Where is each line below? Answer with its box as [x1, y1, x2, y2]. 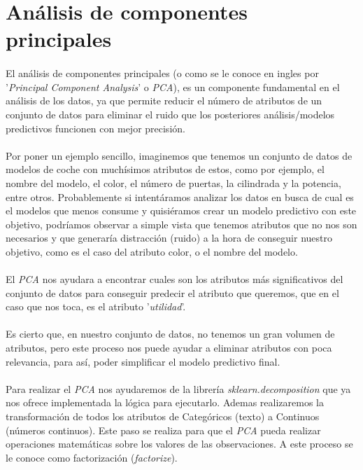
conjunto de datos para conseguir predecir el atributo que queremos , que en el [6, 285, 339, 300]
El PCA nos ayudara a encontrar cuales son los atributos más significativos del [6, 272, 343, 286]
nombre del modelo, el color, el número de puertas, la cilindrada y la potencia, [6, 175, 341, 190]
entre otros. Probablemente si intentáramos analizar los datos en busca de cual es [6, 189, 354, 204]
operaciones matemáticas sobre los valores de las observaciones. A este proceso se [6, 436, 353, 451]
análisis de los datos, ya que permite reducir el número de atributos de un [6, 93, 322, 108]
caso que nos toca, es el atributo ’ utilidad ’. [6, 299, 186, 314]
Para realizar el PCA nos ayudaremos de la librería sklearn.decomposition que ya [6, 381, 351, 396]
